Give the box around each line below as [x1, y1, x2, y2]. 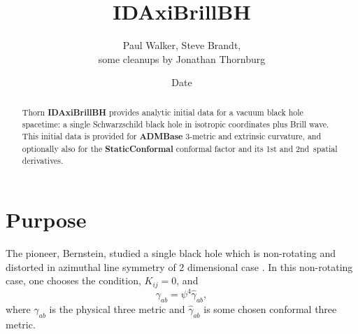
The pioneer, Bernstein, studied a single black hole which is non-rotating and [6, 245, 336, 260]
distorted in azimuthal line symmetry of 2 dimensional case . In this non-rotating [6, 259, 353, 274]
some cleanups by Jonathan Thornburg [98, 51, 266, 66]
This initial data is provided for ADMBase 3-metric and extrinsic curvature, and [22, 130, 322, 143]
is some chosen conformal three [203, 301, 337, 316]
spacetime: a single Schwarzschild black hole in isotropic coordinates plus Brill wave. [22, 118, 329, 130]
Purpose [6, 204, 87, 233]
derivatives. [22, 155, 64, 167]
